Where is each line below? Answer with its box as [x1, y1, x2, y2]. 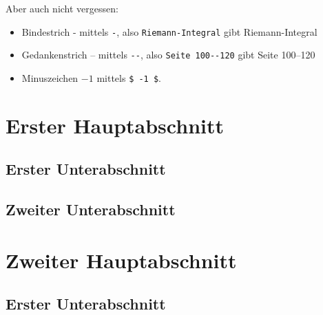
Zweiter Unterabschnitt [6, 199, 176, 220]
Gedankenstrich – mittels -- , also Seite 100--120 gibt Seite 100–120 [21, 47, 315, 62]
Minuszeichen [21, 70, 79, 85]
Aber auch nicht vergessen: [6, 1, 118, 15]
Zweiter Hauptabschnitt [6, 246, 237, 274]
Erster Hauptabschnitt [6, 111, 224, 139]
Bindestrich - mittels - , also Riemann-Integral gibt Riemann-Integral [21, 24, 317, 39]
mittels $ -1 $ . [96, 70, 161, 85]
